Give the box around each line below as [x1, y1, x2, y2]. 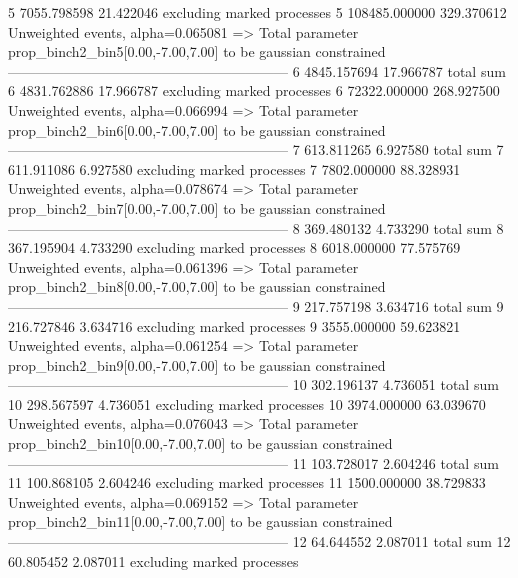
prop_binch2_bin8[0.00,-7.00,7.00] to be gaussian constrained [8, 276, 386, 297]
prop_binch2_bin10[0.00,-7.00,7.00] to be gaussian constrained [8, 433, 393, 454]
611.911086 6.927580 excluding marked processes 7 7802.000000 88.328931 [8, 158, 461, 179]
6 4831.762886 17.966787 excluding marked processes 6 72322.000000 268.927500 [8, 80, 500, 101]
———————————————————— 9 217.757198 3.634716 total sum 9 [8, 295, 504, 316]
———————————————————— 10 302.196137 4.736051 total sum [8, 374, 499, 395]
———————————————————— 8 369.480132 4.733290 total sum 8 [8, 217, 504, 238]
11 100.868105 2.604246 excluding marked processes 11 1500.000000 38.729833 [8, 472, 486, 493]
